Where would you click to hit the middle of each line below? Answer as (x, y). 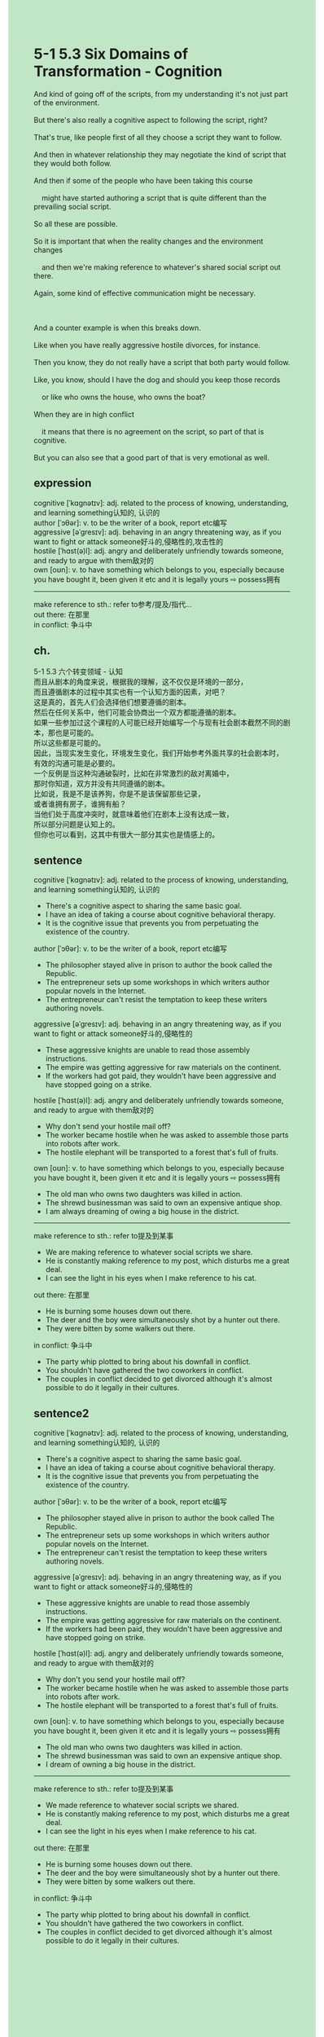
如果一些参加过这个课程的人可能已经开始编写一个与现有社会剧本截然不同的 (158, 722)
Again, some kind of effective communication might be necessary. (144, 293)
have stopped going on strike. (95, 1638)
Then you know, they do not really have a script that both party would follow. (162, 362)
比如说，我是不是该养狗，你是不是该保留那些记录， (119, 794)
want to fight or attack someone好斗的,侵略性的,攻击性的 (129, 541)
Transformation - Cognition (128, 71)
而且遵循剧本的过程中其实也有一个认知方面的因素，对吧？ (130, 692)
